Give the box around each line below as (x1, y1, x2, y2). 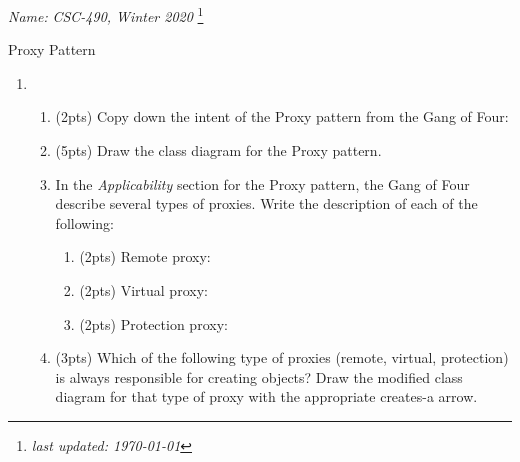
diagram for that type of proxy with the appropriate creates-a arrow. (55, 386, 478, 407)
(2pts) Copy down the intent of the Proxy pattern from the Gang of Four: (55, 106, 509, 127)
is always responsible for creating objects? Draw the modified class (55, 366, 463, 387)
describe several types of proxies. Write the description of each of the (55, 193, 478, 214)
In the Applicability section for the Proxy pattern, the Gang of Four (55, 173, 470, 194)
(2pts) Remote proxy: (79, 246, 211, 267)
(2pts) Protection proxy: (79, 313, 228, 334)
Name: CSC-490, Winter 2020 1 (8, 3, 204, 26)
